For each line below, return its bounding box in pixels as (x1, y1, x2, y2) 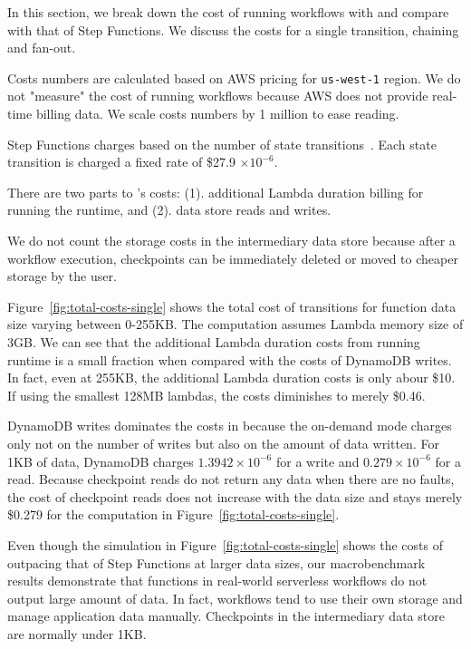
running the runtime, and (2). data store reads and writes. (7, 200, 332, 219)
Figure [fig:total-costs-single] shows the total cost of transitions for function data (7, 296, 457, 315)
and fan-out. (7, 38, 76, 57)
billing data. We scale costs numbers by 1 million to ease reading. (35, 104, 399, 123)
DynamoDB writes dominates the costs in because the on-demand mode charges (7, 416, 452, 435)
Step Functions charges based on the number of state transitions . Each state (7, 134, 437, 153)
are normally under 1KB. (7, 624, 147, 643)
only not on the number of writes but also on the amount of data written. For (7, 433, 439, 452)
